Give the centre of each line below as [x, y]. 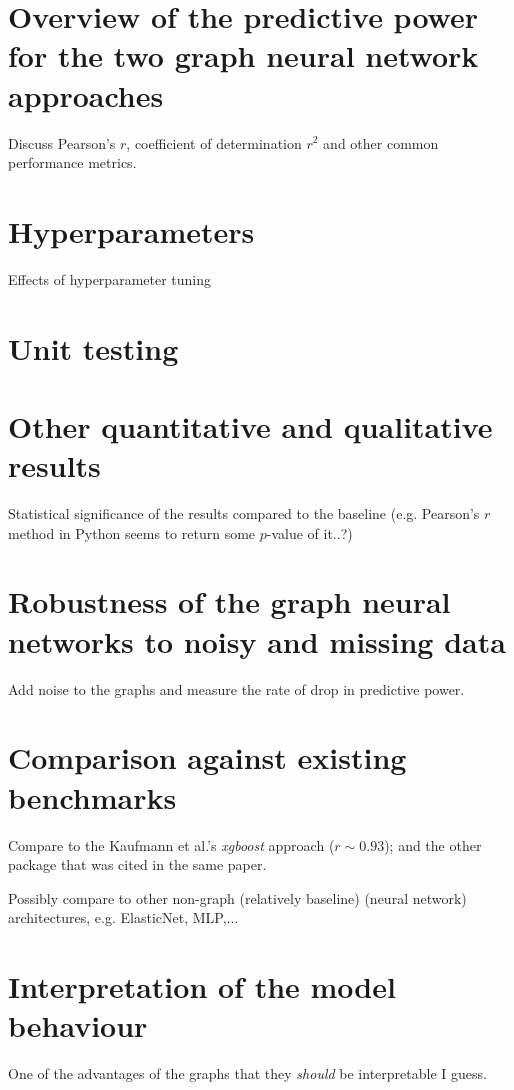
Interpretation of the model [202, 986]
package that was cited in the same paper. [137, 864]
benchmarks [92, 796]
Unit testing [93, 347]
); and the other [433, 844]
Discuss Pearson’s [62, 142]
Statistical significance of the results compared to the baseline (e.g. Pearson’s [244, 513]
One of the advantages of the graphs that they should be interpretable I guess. [247, 1073]
